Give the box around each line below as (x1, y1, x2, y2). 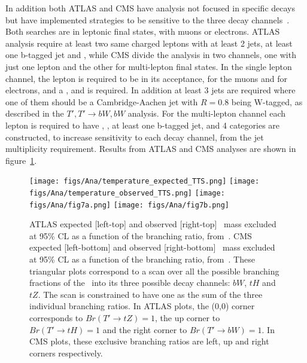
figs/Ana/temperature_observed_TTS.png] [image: (29, 188, 225, 197)
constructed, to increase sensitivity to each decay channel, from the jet (5, 130, 264, 143)
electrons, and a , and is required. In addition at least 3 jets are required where (5, 84, 296, 96)
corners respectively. (29, 346, 103, 359)
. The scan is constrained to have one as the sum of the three (38, 288, 263, 300)
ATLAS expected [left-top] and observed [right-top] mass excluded (29, 218, 276, 230)
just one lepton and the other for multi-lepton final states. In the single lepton (5, 60, 292, 72)
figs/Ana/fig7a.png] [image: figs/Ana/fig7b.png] (29, 200, 229, 209)
